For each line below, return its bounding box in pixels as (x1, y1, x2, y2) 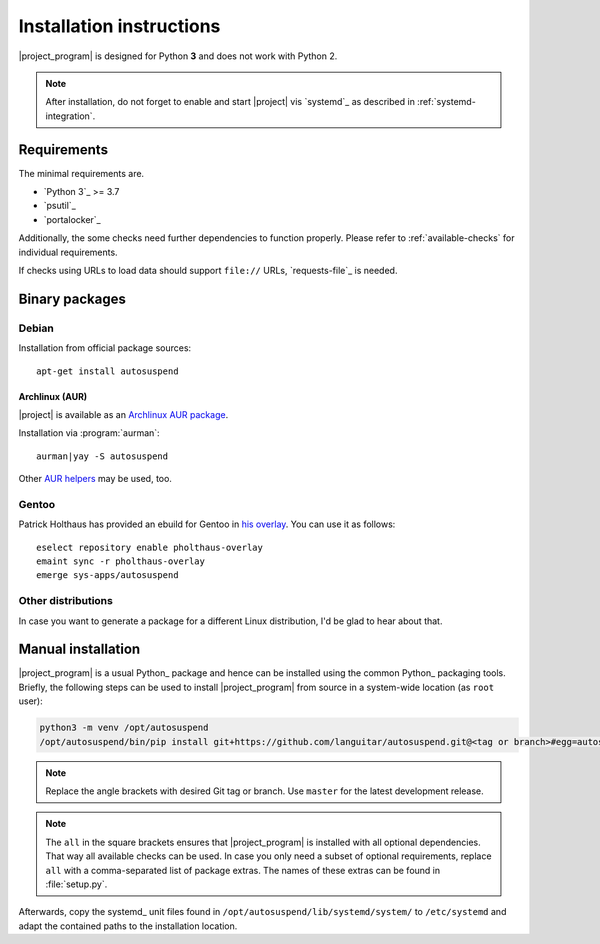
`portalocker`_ (43, 213, 101, 225)
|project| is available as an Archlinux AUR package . (18, 408, 229, 420)
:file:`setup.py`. (45, 878, 108, 890)
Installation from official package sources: (18, 342, 192, 354)
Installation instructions (18, 15, 221, 37)
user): (18, 695, 44, 707)
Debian (18, 321, 54, 335)
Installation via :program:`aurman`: (18, 427, 160, 439)
